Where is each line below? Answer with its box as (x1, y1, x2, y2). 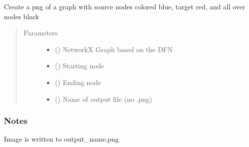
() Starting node (55, 60, 104, 71)
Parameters (23, 28, 58, 38)
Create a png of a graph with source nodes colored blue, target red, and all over (4, 1, 246, 11)
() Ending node (55, 77, 101, 87)
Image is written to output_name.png (4, 134, 119, 144)
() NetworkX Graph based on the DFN (55, 44, 173, 54)
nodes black (4, 11, 39, 21)
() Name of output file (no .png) (55, 93, 152, 104)
